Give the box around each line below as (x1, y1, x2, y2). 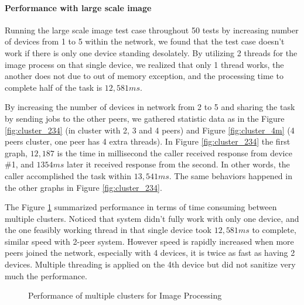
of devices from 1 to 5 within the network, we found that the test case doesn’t (5, 35, 285, 47)
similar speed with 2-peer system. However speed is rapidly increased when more (5, 235, 294, 247)
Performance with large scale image (5, 1, 152, 13)
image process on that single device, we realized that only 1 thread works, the (5, 58, 284, 70)
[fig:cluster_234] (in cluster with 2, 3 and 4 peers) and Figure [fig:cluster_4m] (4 (5, 124, 295, 136)
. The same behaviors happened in (169, 169, 292, 181)
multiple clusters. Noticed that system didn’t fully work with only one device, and (5, 212, 299, 224)
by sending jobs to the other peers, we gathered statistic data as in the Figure (5, 112, 285, 124)
